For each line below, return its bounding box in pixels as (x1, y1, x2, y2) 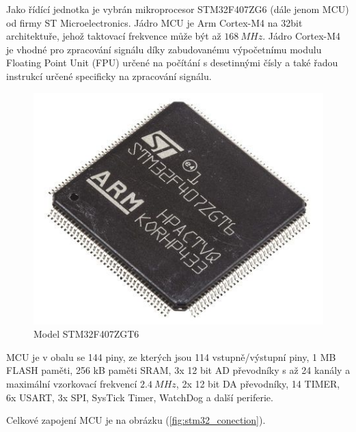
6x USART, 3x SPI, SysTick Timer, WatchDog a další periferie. (6, 390, 273, 404)
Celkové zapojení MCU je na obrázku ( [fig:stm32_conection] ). (6, 413, 266, 427)
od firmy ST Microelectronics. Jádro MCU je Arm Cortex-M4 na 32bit (6, 15, 303, 29)
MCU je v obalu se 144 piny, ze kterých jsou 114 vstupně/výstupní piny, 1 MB (6, 349, 336, 364)
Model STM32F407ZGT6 (33, 327, 139, 341)
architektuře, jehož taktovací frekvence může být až (6, 29, 221, 43)
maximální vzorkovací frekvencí (6, 376, 137, 390)
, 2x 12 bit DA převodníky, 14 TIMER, (176, 376, 340, 390)
